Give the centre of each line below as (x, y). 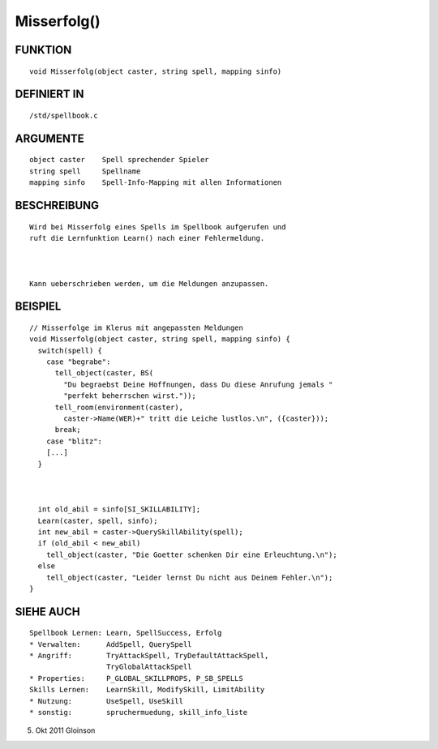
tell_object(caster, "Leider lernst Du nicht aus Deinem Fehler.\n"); (189, 577)
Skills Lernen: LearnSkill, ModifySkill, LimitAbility (147, 690)
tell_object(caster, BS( (104, 373)
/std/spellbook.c (64, 115)
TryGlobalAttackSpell (149, 667)
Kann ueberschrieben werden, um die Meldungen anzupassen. (149, 283)
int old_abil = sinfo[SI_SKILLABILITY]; (119, 509)
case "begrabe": (78, 362)
